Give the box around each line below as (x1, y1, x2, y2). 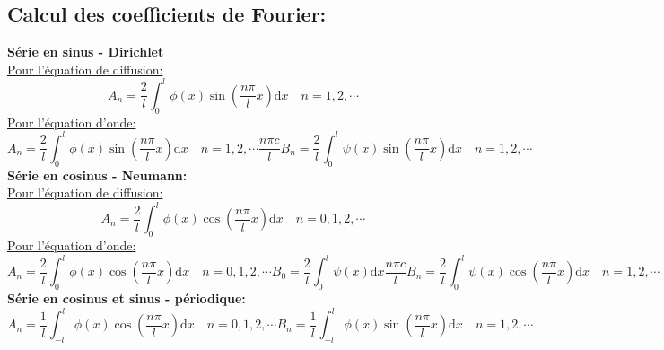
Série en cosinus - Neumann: (7, 165, 188, 184)
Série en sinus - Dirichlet (7, 42, 164, 61)
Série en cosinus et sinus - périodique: (7, 288, 246, 307)
